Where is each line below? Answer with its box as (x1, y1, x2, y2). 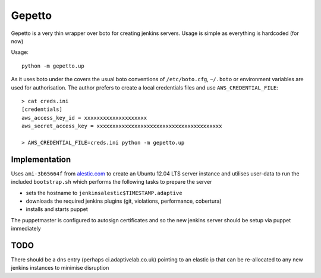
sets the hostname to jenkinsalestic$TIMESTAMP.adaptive (26, 189, 182, 196)
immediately (11, 225, 41, 232)
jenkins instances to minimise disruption (11, 264, 109, 271)
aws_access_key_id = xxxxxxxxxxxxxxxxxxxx (21, 114, 147, 121)
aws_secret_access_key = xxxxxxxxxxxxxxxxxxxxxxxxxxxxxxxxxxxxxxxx (21, 123, 222, 130)
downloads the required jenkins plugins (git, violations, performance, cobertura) (26, 197, 222, 204)
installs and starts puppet (26, 206, 89, 213)
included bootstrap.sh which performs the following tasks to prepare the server (11, 178, 212, 186)
